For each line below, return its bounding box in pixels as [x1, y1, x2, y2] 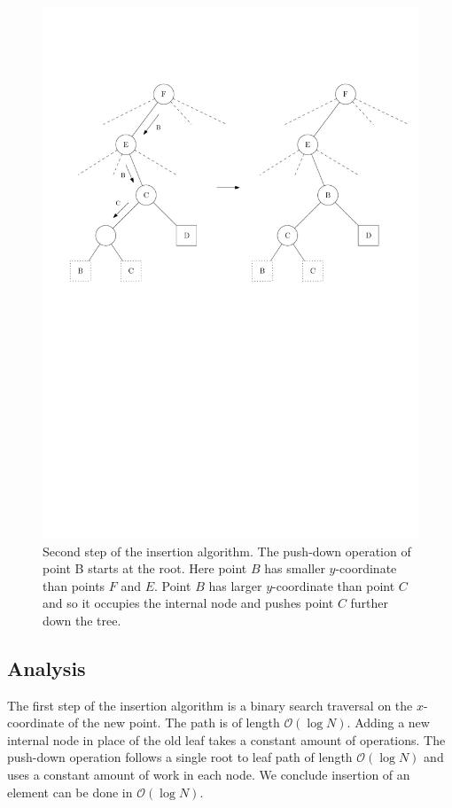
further [350, 594, 389, 612]
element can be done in [7, 782, 133, 801]
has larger [208, 576, 262, 594]
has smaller [264, 559, 325, 578]
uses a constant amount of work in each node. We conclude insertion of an [7, 765, 410, 784]
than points [43, 576, 105, 594]
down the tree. [43, 610, 121, 629]
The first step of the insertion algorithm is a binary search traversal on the [7, 695, 413, 714]
